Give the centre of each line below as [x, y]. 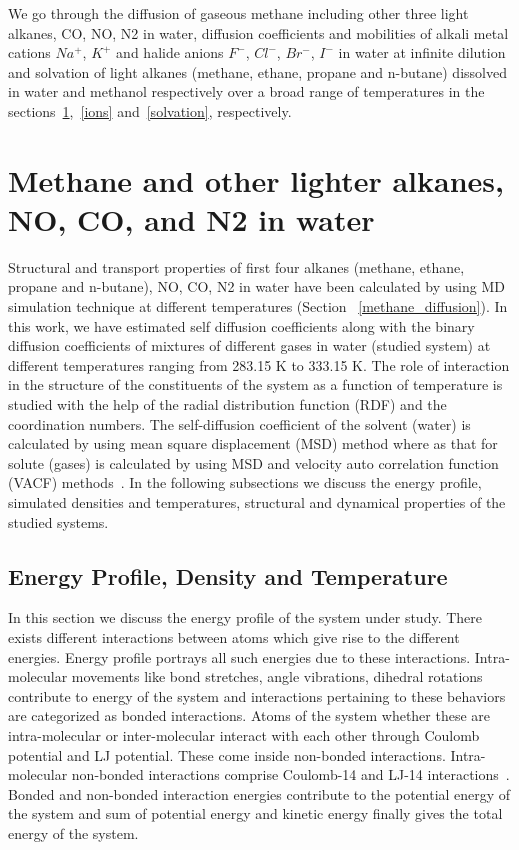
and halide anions [170, 52]
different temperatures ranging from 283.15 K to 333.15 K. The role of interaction [259, 364]
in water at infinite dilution [422, 52]
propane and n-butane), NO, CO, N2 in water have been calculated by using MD [256, 286]
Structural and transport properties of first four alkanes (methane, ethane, [236, 266]
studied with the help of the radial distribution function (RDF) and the [227, 404]
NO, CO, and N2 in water [191, 218]
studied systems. [58, 521]
